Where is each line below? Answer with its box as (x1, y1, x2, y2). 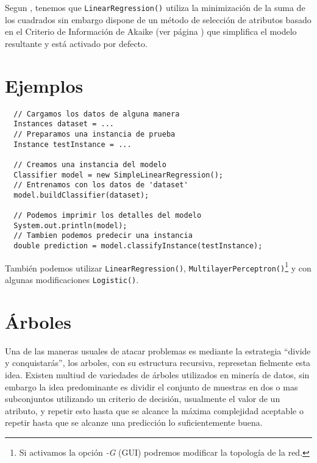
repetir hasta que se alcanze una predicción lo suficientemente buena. (5, 416, 263, 429)
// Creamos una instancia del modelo (13, 160, 166, 169)
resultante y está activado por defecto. (5, 37, 148, 49)
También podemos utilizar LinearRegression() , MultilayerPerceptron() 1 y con (5, 259, 312, 274)
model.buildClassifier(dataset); (13, 190, 149, 199)
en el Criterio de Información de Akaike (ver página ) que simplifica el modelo (5, 25, 297, 38)
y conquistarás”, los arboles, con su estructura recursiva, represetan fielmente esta (5, 356, 311, 369)
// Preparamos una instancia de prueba (13, 129, 176, 138)
